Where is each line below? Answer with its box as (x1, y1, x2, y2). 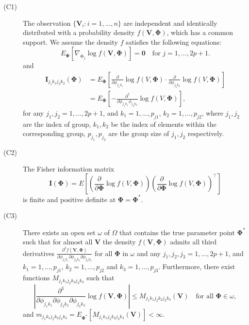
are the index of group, (23, 119, 91, 129)
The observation (23, 17, 71, 28)
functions (23, 273, 50, 283)
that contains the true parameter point (119, 227, 235, 237)
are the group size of (108, 128, 169, 138)
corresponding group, (23, 128, 85, 138)
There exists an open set (23, 227, 96, 237)
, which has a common (166, 27, 233, 37)
